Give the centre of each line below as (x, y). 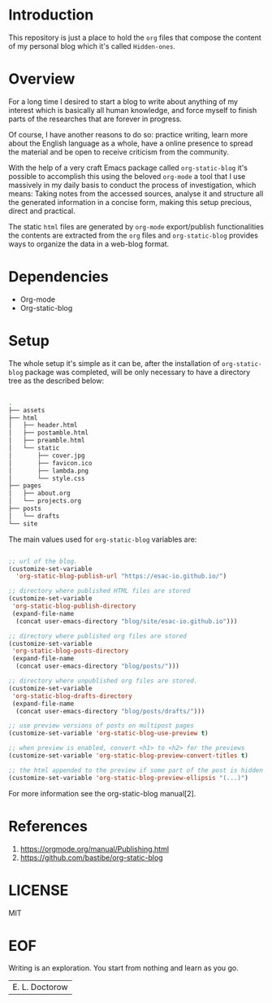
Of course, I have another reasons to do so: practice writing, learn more (128, 134)
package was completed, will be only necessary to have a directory (138, 372)
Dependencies (58, 277)
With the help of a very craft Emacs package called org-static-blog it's (128, 168)
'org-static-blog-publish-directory (74, 606)
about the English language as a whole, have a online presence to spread (131, 143)
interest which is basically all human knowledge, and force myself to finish (133, 110)
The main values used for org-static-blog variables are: (103, 539)
